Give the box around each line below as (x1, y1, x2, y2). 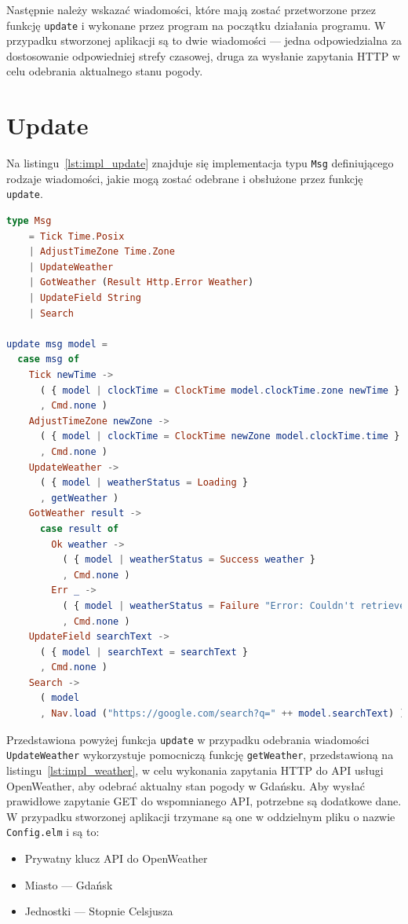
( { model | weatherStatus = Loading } (39, 477, 248, 489)
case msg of (17, 354, 80, 365)
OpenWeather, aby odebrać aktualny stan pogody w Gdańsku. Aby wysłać (6, 777, 366, 794)
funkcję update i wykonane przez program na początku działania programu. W (6, 16, 386, 33)
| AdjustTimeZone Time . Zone (28, 246, 175, 258)
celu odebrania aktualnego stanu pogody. (6, 63, 203, 79)
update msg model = (6, 338, 107, 350)
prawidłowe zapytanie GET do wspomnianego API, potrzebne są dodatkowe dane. (6, 793, 402, 809)
